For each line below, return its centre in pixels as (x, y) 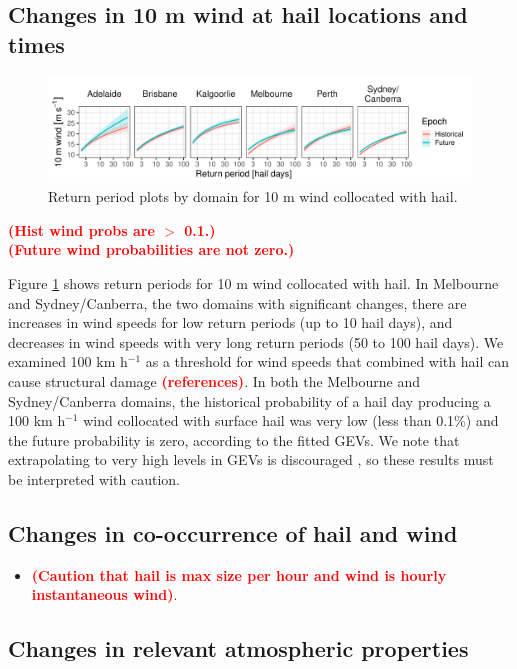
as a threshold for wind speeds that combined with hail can (327, 361)
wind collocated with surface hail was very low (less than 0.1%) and (291, 420)
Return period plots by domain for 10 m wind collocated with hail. (253, 196)
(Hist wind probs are (81, 229)
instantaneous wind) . (104, 594)
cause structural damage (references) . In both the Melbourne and (214, 380)
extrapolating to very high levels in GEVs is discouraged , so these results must (251, 459)
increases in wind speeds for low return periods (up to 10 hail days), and (230, 322)
